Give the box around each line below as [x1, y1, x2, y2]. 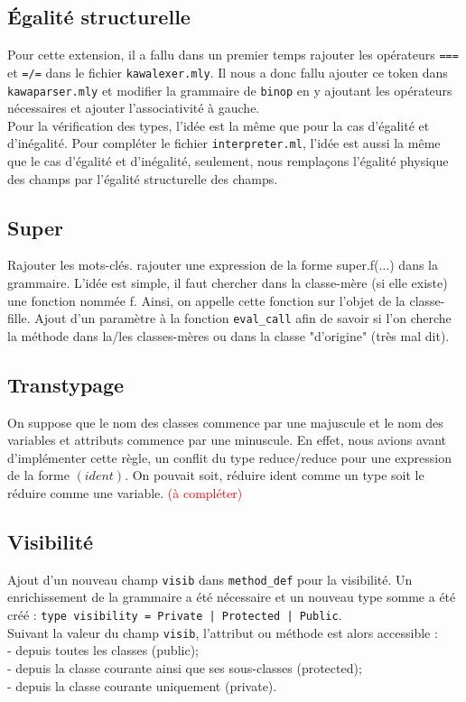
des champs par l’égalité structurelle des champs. [7, 169, 278, 188]
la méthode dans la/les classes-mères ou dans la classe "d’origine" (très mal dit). [7, 326, 450, 345]
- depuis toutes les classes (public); [7, 641, 199, 660]
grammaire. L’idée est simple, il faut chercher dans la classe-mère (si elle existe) [7, 273, 448, 291]
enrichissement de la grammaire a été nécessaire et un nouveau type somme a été [7, 587, 456, 606]
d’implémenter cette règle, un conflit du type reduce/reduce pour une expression [7, 448, 452, 466]
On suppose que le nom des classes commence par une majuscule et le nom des [7, 412, 443, 431]
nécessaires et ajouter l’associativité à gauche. [7, 98, 260, 117]
